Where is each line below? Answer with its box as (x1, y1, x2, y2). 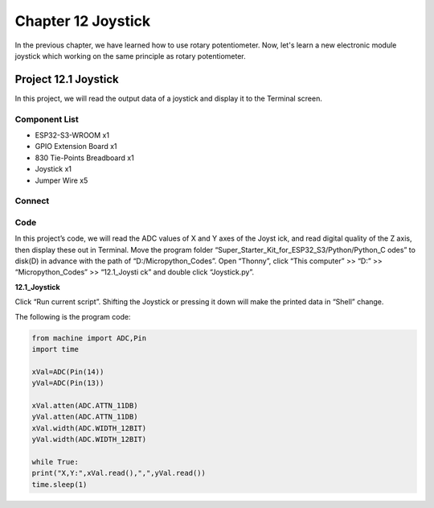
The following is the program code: (14, 312, 131, 321)
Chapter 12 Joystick (14, 12, 151, 30)
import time (31, 345, 80, 353)
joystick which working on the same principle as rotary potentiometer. (14, 51, 247, 60)
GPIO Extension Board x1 (35, 142, 117, 151)
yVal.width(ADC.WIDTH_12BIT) (31, 435, 147, 444)
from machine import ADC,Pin (31, 333, 147, 342)
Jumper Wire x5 (35, 176, 88, 185)
